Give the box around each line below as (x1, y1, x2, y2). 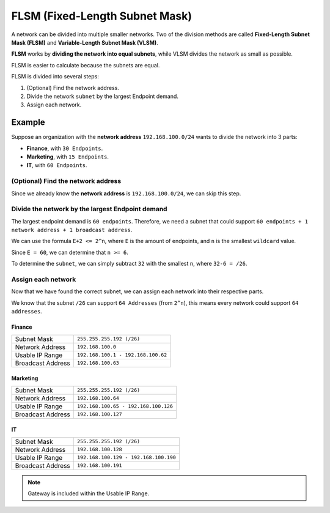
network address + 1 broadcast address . (11, 227, 133, 234)
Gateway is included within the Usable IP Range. (28, 490, 150, 497)
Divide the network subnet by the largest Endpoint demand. (26, 92, 178, 100)
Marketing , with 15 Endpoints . (26, 153, 109, 160)
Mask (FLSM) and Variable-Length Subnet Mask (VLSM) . (11, 39, 158, 46)
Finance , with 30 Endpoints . (26, 144, 103, 152)
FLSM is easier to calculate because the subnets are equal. (11, 61, 160, 69)
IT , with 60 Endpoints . (26, 162, 88, 169)
